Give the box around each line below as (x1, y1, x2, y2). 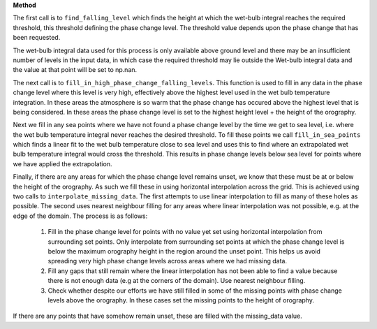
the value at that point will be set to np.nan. (13, 66, 138, 74)
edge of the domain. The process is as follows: (13, 212, 148, 220)
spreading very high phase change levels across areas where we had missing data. (47, 257, 288, 265)
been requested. (13, 34, 61, 42)
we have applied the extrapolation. (13, 159, 112, 168)
